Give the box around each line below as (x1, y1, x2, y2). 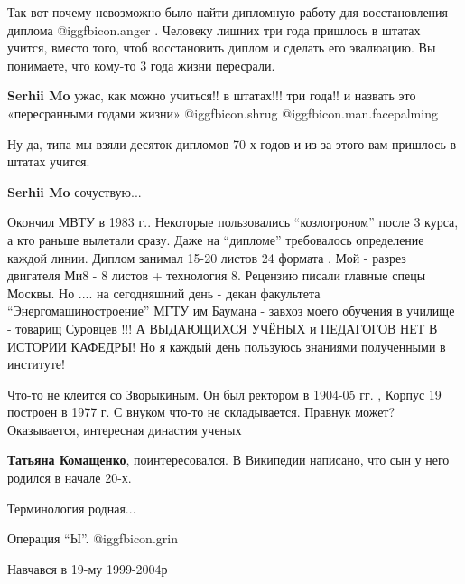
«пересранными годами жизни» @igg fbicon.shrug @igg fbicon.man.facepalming (7, 103, 438, 122)
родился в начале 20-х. (7, 468, 132, 487)
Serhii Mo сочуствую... (7, 182, 142, 201)
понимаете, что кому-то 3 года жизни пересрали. (7, 55, 275, 74)
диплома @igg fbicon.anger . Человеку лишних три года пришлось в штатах (7, 20, 421, 39)
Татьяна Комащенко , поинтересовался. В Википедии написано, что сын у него (7, 450, 450, 469)
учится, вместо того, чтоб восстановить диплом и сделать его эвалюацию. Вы (7, 38, 436, 57)
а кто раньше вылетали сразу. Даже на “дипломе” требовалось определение (7, 230, 424, 249)
